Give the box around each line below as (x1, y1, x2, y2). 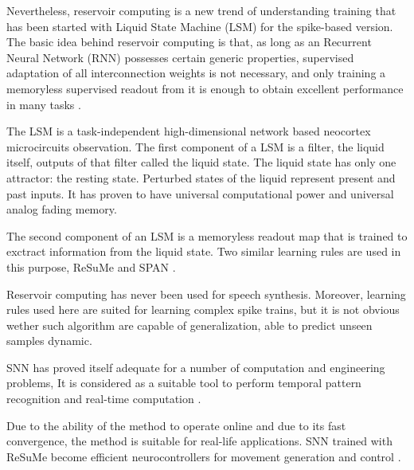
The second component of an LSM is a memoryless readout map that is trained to (6, 227, 408, 244)
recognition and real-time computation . (6, 390, 201, 407)
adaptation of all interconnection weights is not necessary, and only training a (6, 65, 386, 81)
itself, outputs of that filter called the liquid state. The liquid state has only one (6, 154, 396, 170)
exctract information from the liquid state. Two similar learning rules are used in (6, 243, 401, 260)
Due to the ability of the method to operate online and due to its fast (6, 417, 346, 433)
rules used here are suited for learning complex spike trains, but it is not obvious (6, 301, 400, 318)
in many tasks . (6, 96, 81, 112)
